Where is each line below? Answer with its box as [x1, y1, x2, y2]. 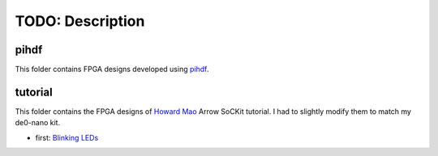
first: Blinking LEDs [35, 133, 99, 142]
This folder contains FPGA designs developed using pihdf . [15, 65, 209, 74]
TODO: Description [15, 12, 145, 30]
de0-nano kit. [15, 118, 61, 128]
